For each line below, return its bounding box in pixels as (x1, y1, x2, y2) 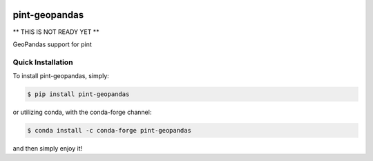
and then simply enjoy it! (12, 144, 83, 152)
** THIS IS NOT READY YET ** (12, 28, 99, 36)
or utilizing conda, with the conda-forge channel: (12, 108, 152, 117)
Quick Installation (12, 57, 73, 67)
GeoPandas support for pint (12, 40, 93, 48)
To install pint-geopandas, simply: (12, 72, 110, 80)
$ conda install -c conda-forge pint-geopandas (27, 126, 191, 134)
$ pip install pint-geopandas (27, 91, 130, 98)
